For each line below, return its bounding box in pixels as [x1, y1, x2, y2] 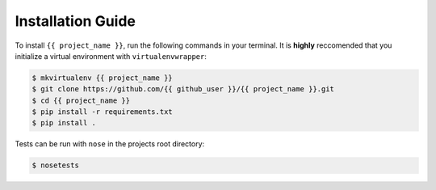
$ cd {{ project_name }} [31, 95, 131, 105]
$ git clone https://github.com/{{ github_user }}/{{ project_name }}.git [31, 85, 335, 94]
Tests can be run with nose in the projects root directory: [15, 139, 205, 149]
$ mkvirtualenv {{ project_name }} [31, 73, 173, 82]
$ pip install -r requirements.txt [31, 108, 173, 116]
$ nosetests [31, 161, 80, 170]
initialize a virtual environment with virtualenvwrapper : [15, 51, 208, 61]
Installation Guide [15, 12, 136, 30]
